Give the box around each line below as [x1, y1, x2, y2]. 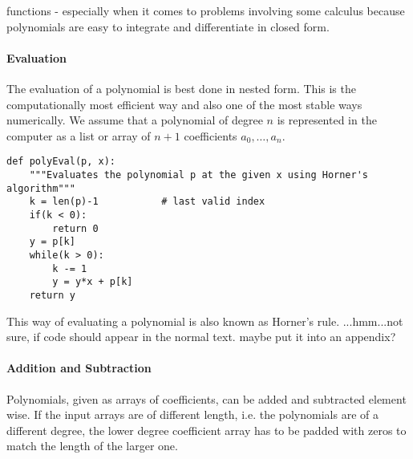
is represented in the [277, 112, 377, 128]
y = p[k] [29, 236, 75, 248]
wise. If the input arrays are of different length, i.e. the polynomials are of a [6, 406, 379, 423]
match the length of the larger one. [6, 437, 178, 454]
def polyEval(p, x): [6, 156, 116, 168]
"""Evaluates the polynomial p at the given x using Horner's [29, 169, 369, 181]
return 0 [52, 222, 99, 234]
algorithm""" [6, 182, 75, 194]
